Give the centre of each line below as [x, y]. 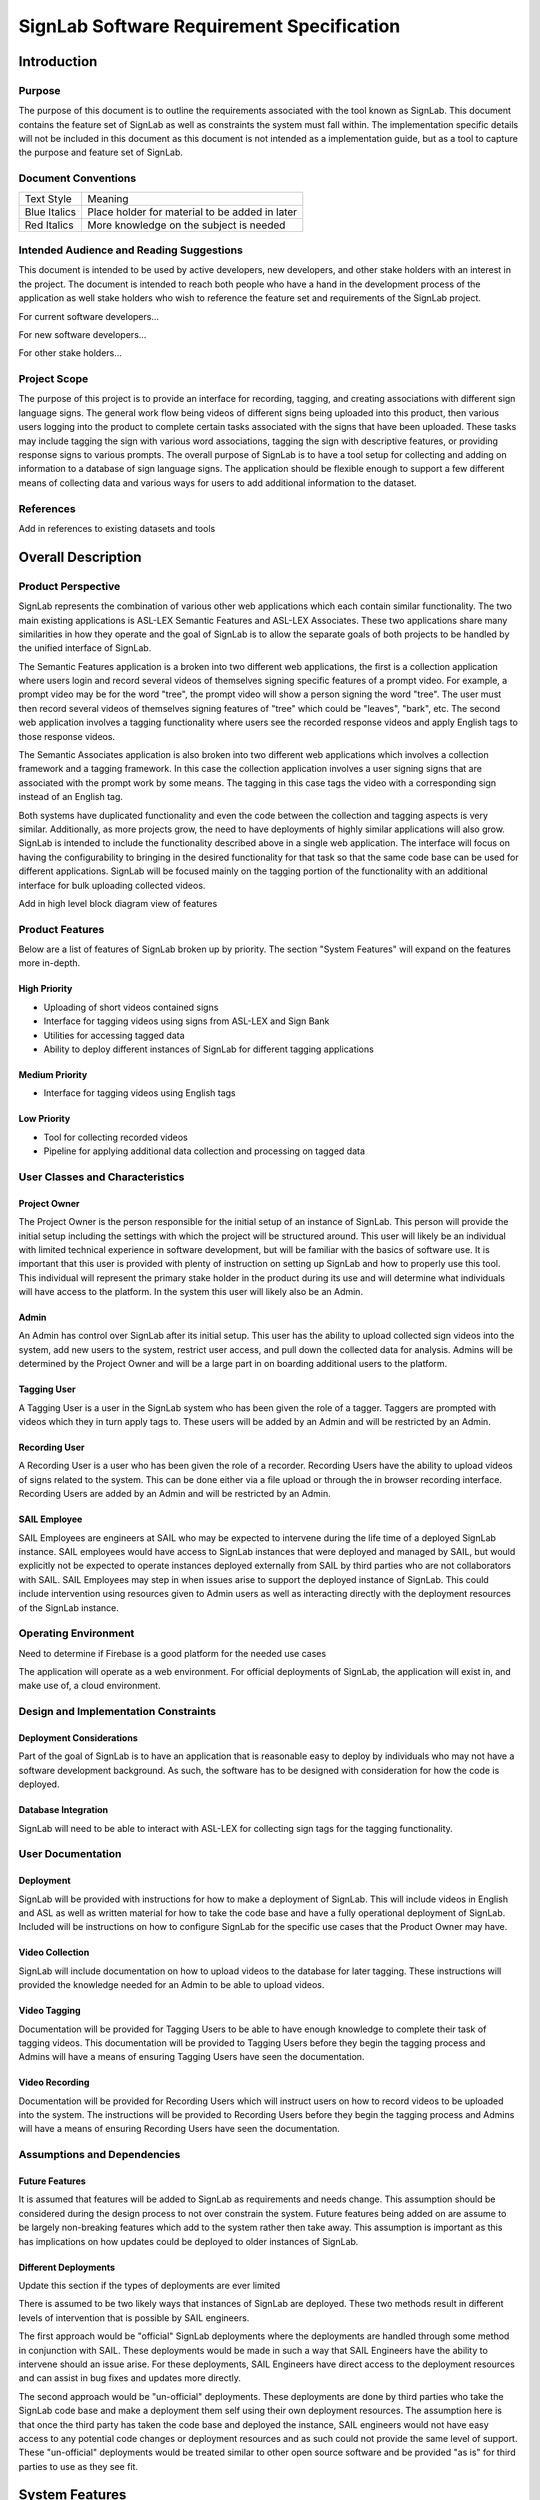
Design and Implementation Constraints [117, 1712]
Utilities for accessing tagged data [114, 1035]
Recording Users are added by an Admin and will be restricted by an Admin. [174, 1494]
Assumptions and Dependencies [99, 2155]
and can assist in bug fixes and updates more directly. [130, 2378]
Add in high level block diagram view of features [118, 903]
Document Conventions [77, 178]
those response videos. [66, 736]
